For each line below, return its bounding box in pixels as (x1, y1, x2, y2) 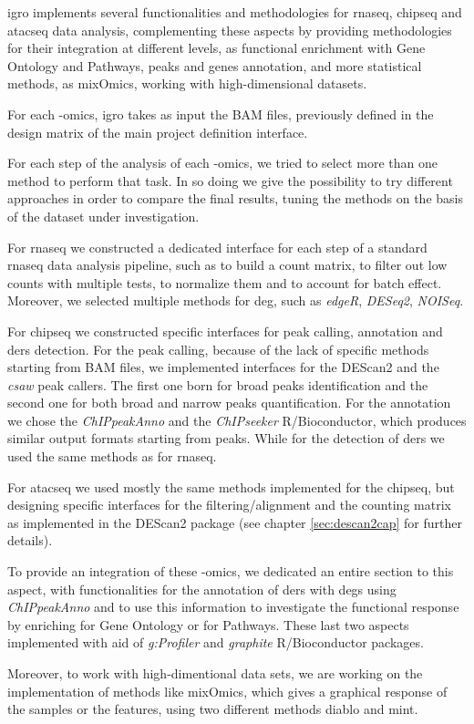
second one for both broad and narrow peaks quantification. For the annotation (7, 393, 451, 412)
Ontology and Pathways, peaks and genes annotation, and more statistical (7, 56, 422, 75)
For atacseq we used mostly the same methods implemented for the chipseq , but (7, 477, 455, 496)
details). (7, 531, 53, 550)
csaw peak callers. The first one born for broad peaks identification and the (7, 375, 428, 394)
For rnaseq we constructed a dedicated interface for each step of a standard (7, 237, 428, 256)
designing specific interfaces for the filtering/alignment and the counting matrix (7, 495, 451, 514)
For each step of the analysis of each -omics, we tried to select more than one (7, 153, 438, 172)
